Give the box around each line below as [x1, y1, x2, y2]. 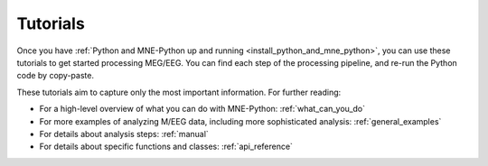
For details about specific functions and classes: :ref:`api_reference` [39, 141, 294, 152]
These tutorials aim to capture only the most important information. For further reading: [16, 87, 342, 97]
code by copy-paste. [16, 70, 95, 81]
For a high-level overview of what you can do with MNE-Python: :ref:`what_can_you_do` [39, 104, 366, 115]
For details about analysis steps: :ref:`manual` [39, 128, 210, 139]
